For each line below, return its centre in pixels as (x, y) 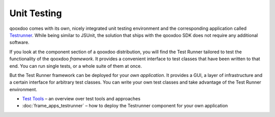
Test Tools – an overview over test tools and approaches (81, 99)
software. (19, 43)
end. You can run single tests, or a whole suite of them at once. (76, 66)
